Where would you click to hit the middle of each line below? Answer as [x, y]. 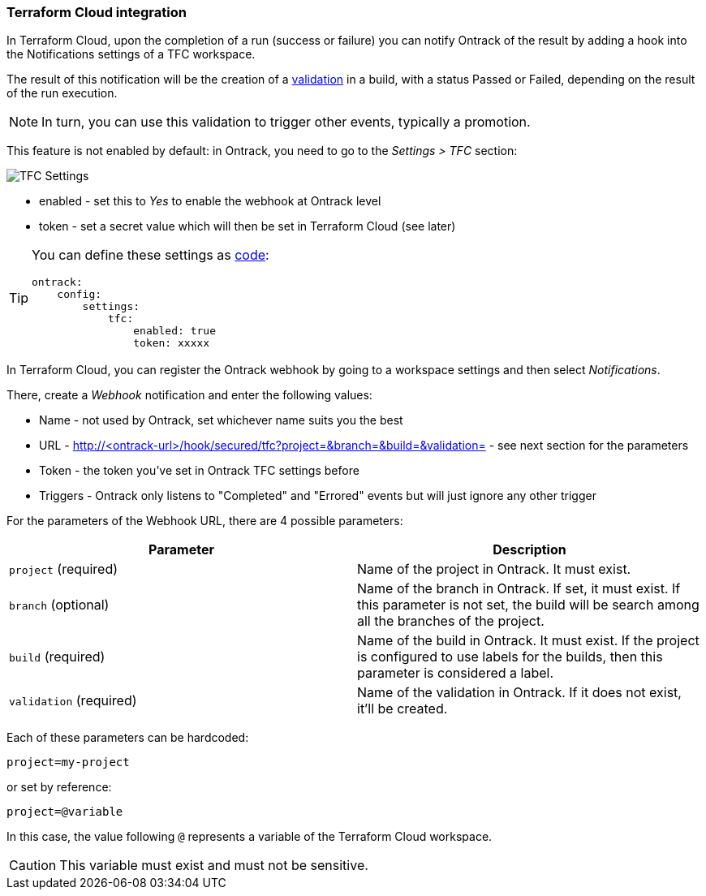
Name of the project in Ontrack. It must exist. [494, 569]
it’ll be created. [403, 709]
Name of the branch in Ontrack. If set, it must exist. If [519, 589]
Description [529, 550]
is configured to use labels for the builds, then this [510, 657]
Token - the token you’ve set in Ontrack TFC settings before [199, 471]
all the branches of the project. [451, 621]
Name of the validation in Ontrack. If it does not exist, [519, 693]
